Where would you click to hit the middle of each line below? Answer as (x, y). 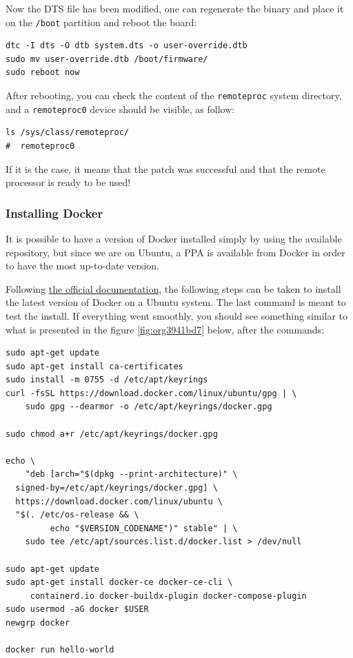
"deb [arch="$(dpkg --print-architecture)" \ (131, 474)
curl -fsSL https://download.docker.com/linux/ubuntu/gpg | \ (151, 393)
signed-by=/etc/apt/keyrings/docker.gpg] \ (117, 488)
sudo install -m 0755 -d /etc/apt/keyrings (107, 380)
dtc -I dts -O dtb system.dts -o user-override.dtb (127, 46)
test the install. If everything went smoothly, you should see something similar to (177, 315)
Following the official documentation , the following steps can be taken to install (173, 288)
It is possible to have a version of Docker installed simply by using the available (174, 238)
